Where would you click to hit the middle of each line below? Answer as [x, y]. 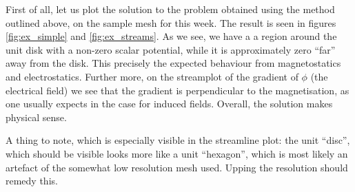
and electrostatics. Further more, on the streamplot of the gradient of [152, 76]
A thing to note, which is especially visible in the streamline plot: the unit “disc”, [178, 140]
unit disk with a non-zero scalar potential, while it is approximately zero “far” [171, 49]
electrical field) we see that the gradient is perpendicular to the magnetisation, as [177, 90]
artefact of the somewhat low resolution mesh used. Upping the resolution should [177, 167]
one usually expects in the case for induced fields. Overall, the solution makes [169, 104]
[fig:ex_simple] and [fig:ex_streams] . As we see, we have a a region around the [171, 36]
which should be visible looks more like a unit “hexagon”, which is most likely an [177, 153]
